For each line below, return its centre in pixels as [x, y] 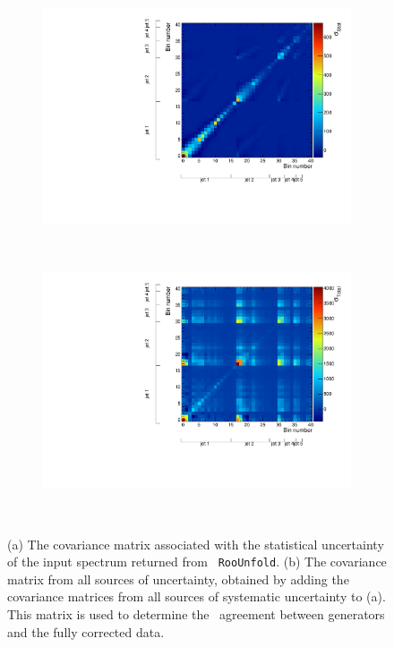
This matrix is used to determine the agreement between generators [196, 614]
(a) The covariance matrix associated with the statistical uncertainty [196, 544]
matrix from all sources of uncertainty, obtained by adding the [178, 579]
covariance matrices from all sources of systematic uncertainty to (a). [197, 596]
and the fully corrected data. [86, 631]
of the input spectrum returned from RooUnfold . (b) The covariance [197, 562]
